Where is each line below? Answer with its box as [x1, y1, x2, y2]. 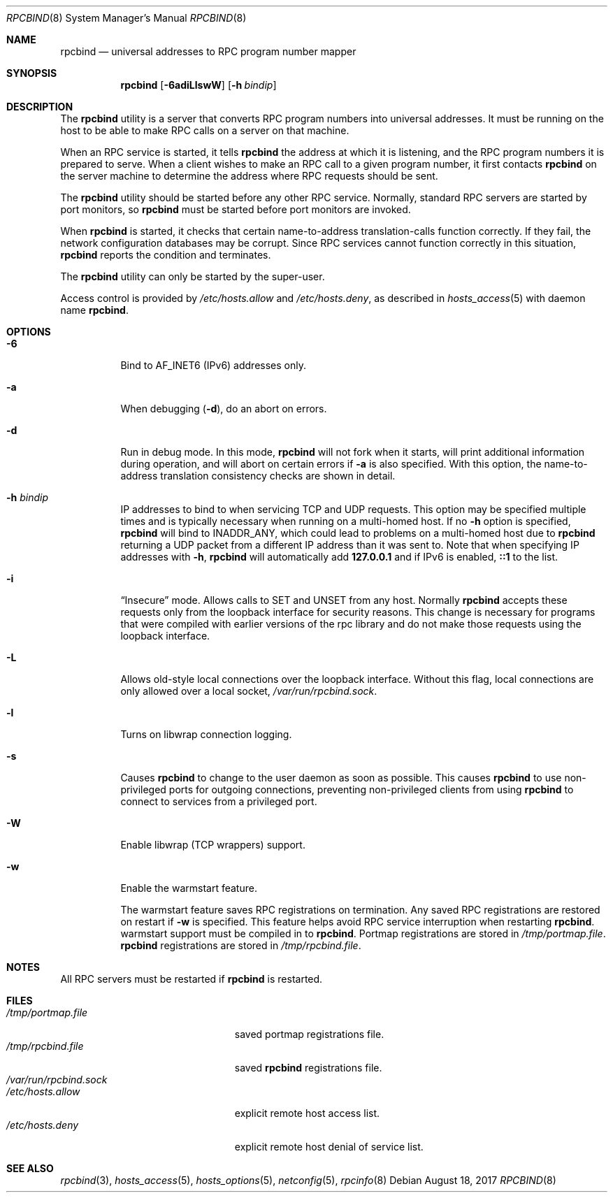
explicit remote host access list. [234, 1107, 380, 1119]
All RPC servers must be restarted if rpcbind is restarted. [60, 973, 323, 985]
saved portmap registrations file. [234, 1028, 384, 1040]
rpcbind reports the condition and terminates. [60, 249, 271, 261]
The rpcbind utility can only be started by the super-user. [60, 270, 325, 282]
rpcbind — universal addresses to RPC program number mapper [60, 45, 356, 57]
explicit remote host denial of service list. [234, 1141, 424, 1153]
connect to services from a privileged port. [120, 795, 317, 807]
